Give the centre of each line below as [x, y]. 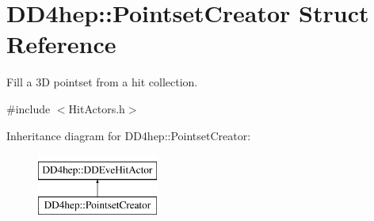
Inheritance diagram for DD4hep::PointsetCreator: [129, 135]
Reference [61, 44]
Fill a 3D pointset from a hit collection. [102, 82]
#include [29, 108]
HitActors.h [97, 108]
